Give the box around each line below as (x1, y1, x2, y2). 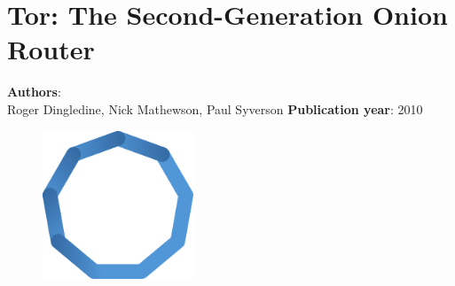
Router (7, 31, 95, 67)
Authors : (7, 82, 61, 101)
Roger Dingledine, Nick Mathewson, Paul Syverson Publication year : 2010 (7, 99, 423, 118)
